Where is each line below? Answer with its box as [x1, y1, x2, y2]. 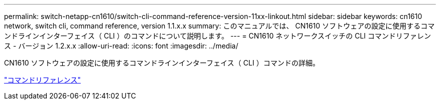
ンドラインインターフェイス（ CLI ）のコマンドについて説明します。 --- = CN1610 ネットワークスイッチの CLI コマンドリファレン [4, 31, 431, 40]
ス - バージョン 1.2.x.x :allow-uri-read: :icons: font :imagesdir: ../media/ [4, 41, 239, 50]
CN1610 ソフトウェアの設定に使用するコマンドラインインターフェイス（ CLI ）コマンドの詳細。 [4, 58, 320, 67]
